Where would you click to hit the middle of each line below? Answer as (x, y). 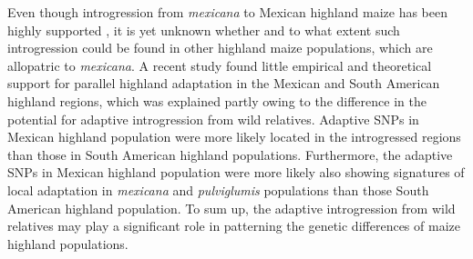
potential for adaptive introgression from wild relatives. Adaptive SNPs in (213, 119)
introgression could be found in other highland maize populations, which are (220, 48)
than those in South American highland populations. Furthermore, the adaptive (230, 154)
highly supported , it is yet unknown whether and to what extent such (204, 30)
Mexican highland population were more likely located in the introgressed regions (234, 137)
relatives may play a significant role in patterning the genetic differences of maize (234, 226)
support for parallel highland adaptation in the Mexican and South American (224, 83)
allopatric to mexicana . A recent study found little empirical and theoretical (220, 65)
